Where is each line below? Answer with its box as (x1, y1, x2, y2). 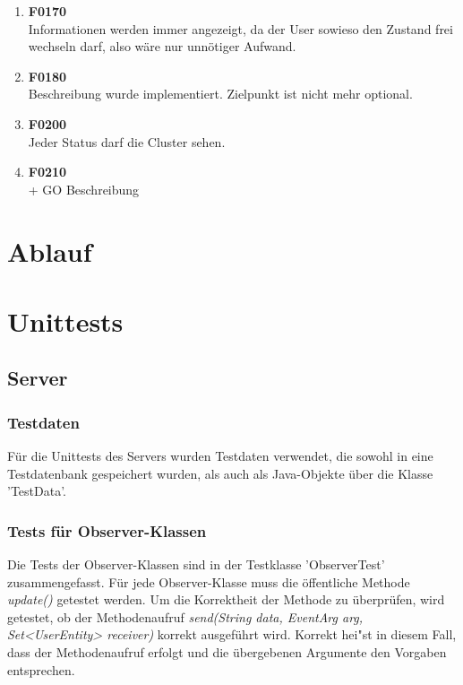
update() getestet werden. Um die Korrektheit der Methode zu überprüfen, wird (7, 590, 445, 609)
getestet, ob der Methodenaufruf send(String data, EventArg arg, (7, 607, 364, 626)
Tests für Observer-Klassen (7, 519, 207, 542)
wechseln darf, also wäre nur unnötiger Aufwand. (28, 37, 296, 56)
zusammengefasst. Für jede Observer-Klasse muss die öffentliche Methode (7, 572, 410, 591)
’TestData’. (7, 481, 66, 500)
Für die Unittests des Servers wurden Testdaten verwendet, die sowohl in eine (7, 447, 433, 465)
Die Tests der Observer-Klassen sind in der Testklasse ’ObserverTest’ (7, 555, 385, 574)
